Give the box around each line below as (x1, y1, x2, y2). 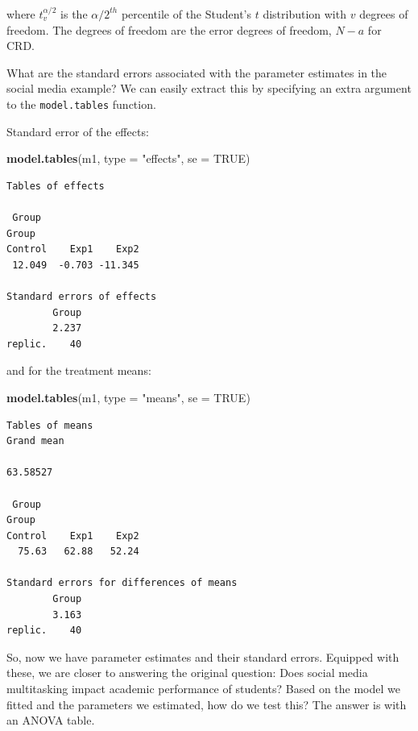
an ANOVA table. (6, 712, 95, 729)
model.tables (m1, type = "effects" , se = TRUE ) (6, 150, 250, 167)
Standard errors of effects (6, 290, 157, 302)
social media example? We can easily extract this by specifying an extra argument (6, 80, 412, 97)
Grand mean (6, 435, 64, 447)
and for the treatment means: (6, 362, 151, 379)
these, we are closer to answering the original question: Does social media (6, 664, 368, 681)
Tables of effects (6, 180, 105, 192)
